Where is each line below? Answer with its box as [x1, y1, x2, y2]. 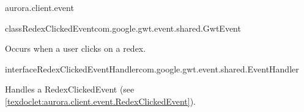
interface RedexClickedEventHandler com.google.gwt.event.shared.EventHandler [5, 62, 299, 75]
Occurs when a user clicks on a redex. [5, 42, 146, 55]
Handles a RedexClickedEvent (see [5, 83, 135, 96]
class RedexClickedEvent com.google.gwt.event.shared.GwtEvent [5, 21, 241, 34]
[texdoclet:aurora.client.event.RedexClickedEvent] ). [5, 94, 196, 107]
